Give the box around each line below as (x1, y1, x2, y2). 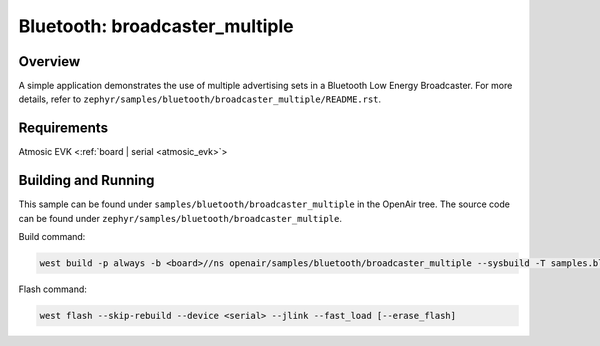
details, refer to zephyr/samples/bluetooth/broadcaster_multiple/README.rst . (18, 93, 382, 105)
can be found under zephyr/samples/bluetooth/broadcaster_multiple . (18, 212, 342, 224)
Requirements (18, 120, 109, 137)
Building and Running (18, 172, 155, 189)
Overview (18, 53, 81, 70)
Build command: (18, 231, 86, 243)
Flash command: (18, 283, 87, 295)
